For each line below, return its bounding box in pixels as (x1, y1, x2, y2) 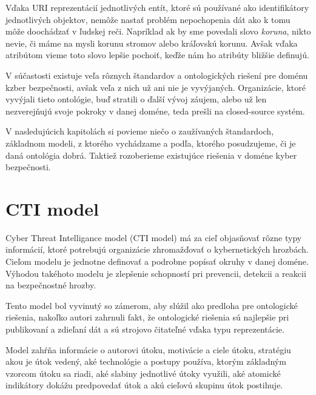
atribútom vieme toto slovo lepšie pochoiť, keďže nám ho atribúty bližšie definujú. (5, 48, 309, 61)
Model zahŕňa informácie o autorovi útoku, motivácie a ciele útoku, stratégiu (5, 343, 291, 356)
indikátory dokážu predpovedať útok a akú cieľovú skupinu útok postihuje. (5, 379, 283, 391)
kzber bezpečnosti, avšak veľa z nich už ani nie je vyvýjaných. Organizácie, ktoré (5, 81, 306, 93)
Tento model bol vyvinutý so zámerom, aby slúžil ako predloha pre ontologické (5, 299, 298, 311)
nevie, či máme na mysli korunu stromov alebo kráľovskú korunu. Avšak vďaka (5, 36, 298, 49)
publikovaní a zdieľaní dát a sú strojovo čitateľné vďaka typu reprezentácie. (5, 323, 284, 335)
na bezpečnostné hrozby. (5, 279, 96, 291)
